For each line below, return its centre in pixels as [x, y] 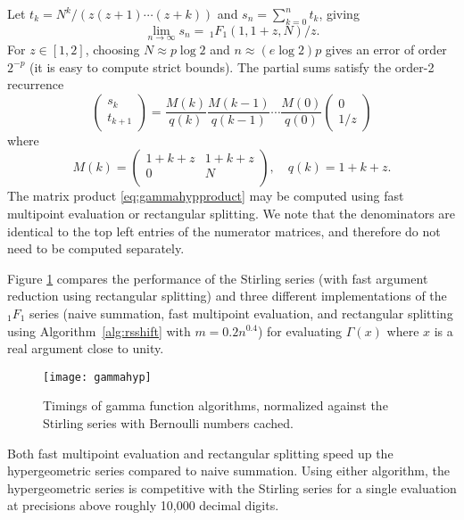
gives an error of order [386, 50]
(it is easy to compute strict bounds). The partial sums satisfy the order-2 [232, 66]
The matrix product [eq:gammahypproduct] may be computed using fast [206, 196]
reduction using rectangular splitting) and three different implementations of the [227, 296]
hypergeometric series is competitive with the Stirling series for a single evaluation [232, 487]
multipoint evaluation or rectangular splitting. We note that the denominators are [232, 213]
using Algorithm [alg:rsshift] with [99, 330]
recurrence [36, 84]
